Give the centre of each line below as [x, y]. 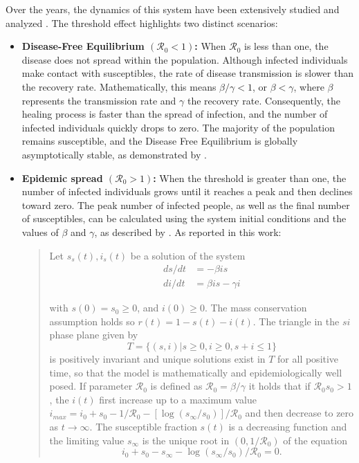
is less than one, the [286, 46]
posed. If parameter [91, 386]
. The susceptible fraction [143, 426]
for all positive [308, 358]
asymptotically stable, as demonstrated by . [114, 154]
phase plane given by [94, 335]
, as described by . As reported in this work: [188, 231]
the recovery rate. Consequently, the [264, 100]
